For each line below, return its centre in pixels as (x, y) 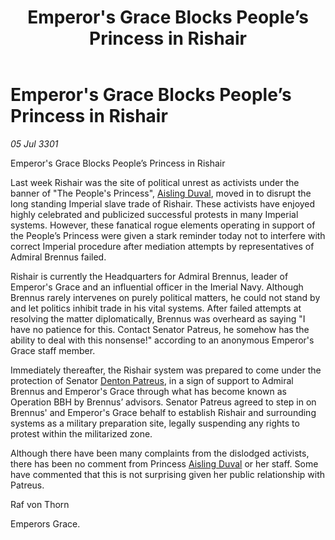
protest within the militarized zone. (81, 433)
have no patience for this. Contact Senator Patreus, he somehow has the (160, 329)
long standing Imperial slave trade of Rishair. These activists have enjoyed (163, 203)
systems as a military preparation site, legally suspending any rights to (155, 423)
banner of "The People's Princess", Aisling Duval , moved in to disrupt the (161, 193)
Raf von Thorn (40, 504)
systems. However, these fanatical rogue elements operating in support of (163, 225)
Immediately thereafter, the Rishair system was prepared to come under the (166, 370)
